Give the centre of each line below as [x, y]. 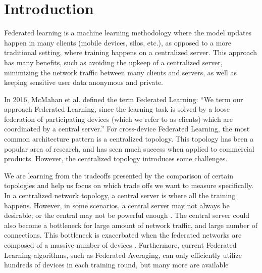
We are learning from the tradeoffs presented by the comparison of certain [119, 175]
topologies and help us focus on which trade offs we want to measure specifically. [129, 185]
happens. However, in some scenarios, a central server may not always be [117, 205]
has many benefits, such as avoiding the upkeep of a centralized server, [113, 62]
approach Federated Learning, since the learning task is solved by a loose [117, 109]
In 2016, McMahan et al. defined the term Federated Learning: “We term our [124, 99]
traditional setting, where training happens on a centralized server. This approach [131, 52]
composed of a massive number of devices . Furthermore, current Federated [120, 245]
